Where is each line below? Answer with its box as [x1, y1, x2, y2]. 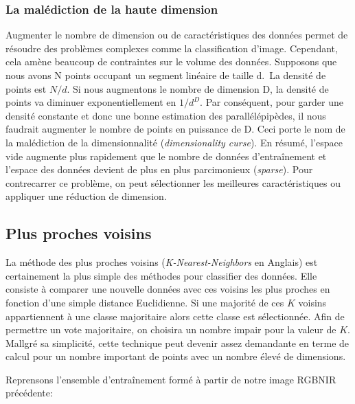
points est [5, 81, 47, 96]
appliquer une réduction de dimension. [5, 189, 167, 203]
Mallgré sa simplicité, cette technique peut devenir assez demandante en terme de [5, 335, 350, 350]
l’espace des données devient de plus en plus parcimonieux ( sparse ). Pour [5, 162, 313, 177]
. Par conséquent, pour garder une [200, 95, 343, 109]
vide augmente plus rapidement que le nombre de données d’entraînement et [5, 148, 327, 163]
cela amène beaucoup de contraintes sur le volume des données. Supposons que [5, 54, 337, 69]
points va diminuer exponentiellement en [5, 95, 176, 109]
